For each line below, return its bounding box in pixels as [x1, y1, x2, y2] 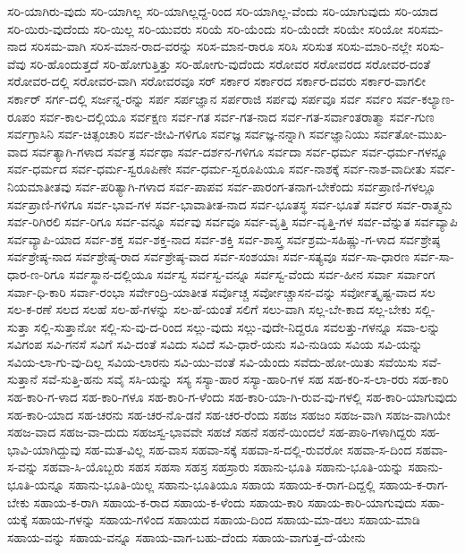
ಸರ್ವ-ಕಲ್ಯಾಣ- [396, 89, 455, 107]
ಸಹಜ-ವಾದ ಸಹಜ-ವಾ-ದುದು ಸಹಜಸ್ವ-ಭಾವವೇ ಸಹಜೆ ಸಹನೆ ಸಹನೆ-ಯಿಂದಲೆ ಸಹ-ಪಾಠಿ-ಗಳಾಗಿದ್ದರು [7, 422, 417, 441]
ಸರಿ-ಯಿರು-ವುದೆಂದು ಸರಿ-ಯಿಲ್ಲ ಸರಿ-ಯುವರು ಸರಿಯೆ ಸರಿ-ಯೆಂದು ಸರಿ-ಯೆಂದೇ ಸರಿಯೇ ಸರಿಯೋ [7, 19, 403, 38]
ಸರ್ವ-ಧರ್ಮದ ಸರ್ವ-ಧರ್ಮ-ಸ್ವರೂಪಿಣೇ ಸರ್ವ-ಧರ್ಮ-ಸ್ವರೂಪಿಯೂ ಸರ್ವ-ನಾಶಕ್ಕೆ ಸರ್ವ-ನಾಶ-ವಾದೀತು [7, 159, 427, 178]
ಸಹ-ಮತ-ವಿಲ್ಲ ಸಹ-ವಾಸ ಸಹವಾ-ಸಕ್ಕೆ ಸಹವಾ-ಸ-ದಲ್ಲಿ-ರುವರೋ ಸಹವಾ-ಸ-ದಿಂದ [84, 439, 412, 458]
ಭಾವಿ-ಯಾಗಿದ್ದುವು [7, 439, 80, 458]
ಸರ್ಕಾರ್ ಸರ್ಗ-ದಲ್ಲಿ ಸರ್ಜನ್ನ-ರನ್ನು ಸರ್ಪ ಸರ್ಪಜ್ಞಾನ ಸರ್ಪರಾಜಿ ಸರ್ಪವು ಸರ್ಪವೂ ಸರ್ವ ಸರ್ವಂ [7, 89, 393, 107]
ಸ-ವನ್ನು [7, 457, 39, 476]
